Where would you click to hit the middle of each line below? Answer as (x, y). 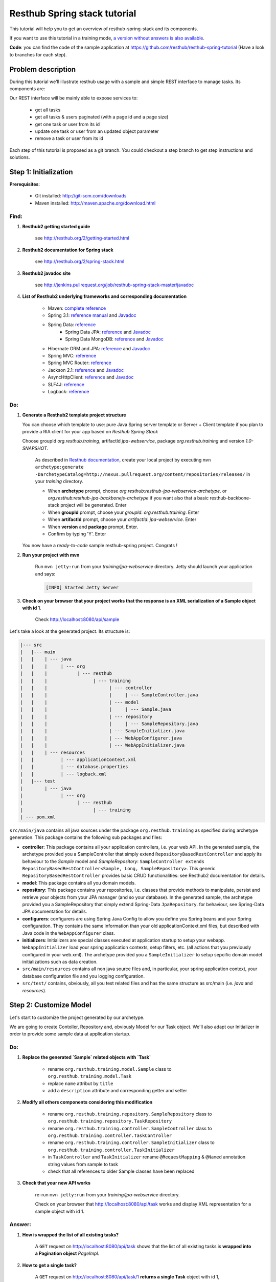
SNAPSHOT (34, 448)
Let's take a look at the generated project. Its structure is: (70, 631)
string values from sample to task (83, 1164)
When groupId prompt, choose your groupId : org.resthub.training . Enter (123, 512)
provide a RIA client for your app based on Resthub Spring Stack (90, 431)
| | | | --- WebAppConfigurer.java (101, 738)
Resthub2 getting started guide (56, 226)
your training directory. (59, 482)
